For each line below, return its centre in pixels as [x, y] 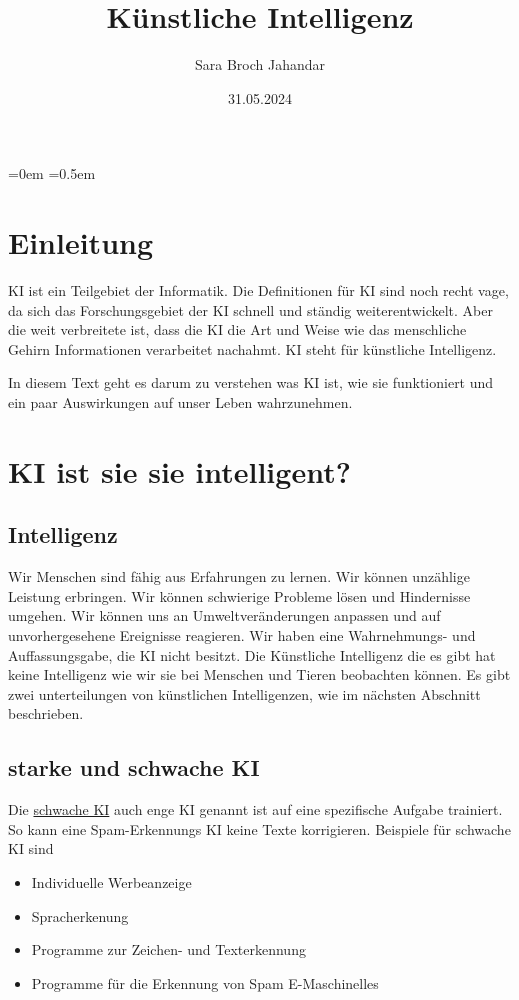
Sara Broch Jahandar [260, 64]
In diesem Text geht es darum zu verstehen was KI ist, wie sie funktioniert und [251, 382]
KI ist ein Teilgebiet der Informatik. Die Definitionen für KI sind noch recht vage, [258, 290]
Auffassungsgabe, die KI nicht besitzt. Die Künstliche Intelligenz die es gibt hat [252, 654]
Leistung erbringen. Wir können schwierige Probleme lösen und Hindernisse [239, 595]
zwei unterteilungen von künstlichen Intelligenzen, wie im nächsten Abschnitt [244, 693]
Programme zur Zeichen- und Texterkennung [168, 949]
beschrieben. [46, 713]
